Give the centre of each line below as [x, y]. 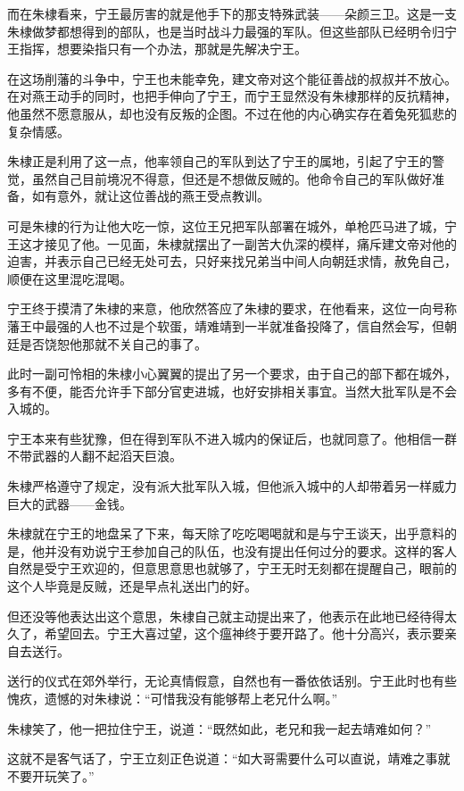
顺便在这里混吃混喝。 [70, 278]
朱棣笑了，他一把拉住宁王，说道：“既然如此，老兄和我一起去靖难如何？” [220, 728]
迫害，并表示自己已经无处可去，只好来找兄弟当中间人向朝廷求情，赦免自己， [232, 261]
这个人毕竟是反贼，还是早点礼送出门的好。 [132, 586]
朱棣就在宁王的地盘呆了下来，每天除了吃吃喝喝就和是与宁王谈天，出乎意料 [226, 533]
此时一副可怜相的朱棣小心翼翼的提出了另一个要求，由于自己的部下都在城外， [232, 374]
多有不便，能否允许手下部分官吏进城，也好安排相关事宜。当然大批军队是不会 [232, 391]
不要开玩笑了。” [51, 775]
